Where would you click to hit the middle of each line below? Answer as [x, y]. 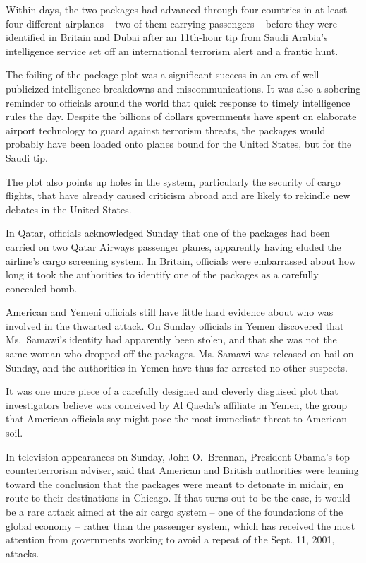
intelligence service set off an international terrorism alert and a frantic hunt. [172, 51]
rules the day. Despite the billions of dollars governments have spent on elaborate [181, 116]
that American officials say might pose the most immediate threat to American [177, 419]
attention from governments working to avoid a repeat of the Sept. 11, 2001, [170, 539]
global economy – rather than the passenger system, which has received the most [181, 525]
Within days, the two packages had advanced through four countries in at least [177, 9]
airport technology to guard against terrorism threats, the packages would [166, 130]
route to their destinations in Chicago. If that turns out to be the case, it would [178, 498]
